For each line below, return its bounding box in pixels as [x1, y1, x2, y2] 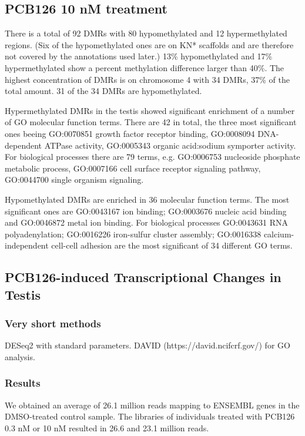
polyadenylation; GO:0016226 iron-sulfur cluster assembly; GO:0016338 [5, 227, 262, 240]
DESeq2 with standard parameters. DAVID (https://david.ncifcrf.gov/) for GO [5, 339, 290, 351]
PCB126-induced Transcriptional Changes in [5, 268, 281, 286]
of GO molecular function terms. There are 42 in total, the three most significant [5, 116, 297, 128]
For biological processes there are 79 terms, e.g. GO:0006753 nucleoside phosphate [5, 150, 300, 163]
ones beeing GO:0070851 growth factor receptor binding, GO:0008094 [5, 127, 255, 139]
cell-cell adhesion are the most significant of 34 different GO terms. [51, 239, 293, 251]
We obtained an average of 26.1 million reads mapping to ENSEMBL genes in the [5, 398, 300, 411]
